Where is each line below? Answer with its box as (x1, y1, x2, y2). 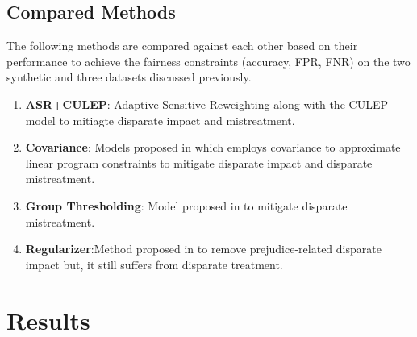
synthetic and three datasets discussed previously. (6, 69, 252, 85)
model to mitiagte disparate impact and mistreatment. (25, 111, 295, 128)
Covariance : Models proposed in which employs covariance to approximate (25, 139, 401, 156)
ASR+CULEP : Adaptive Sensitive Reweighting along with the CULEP (25, 95, 388, 112)
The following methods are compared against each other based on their (6, 37, 358, 54)
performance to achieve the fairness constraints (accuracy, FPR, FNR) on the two (6, 52, 411, 69)
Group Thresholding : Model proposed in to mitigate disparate (25, 197, 348, 214)
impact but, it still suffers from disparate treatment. (25, 256, 283, 273)
